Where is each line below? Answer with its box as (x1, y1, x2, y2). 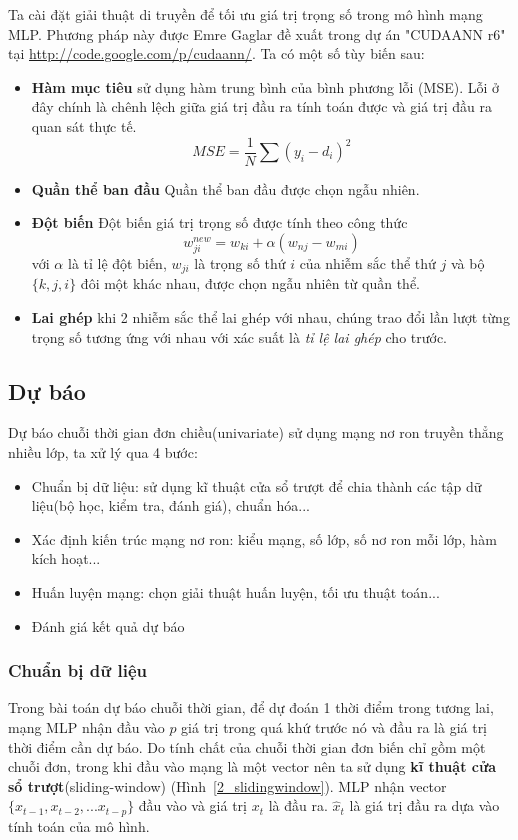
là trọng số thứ (194, 252, 286, 273)
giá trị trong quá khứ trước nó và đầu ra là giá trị (181, 716, 488, 737)
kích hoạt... (31, 548, 101, 569)
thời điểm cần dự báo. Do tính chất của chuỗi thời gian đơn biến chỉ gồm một (8, 736, 486, 757)
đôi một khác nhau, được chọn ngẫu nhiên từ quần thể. (80, 273, 421, 294)
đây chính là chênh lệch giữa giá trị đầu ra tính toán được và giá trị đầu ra (31, 96, 493, 117)
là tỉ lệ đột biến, (67, 252, 167, 273)
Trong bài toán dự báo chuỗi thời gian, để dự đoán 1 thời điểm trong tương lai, (8, 697, 494, 718)
